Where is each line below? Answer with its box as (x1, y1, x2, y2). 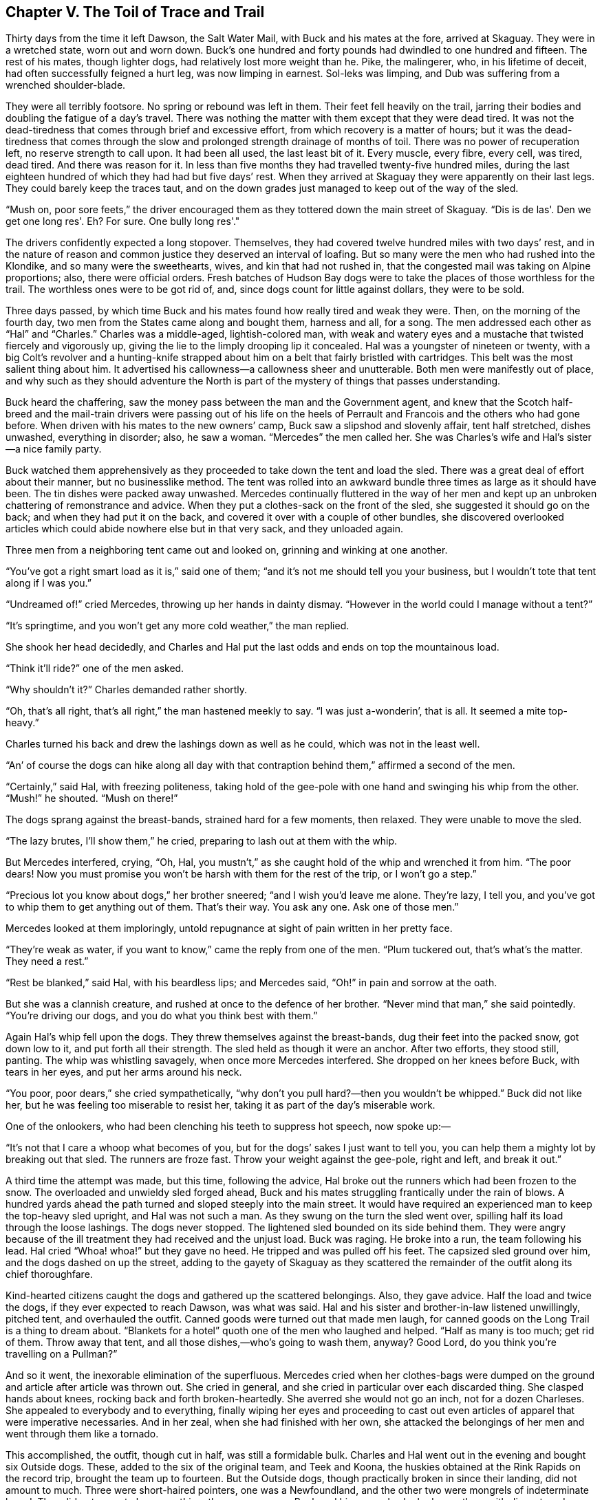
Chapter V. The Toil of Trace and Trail (6, 3, 265, 21)
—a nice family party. (6, 443, 102, 455)
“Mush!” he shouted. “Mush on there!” (6, 792, 178, 805)
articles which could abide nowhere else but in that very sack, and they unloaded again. (6, 523, 404, 535)
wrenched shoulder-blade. (6, 79, 126, 91)
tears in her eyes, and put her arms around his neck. (6, 1066, 242, 1078)
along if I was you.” (6, 577, 92, 589)
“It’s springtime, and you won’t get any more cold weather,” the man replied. (6, 620, 350, 632)
